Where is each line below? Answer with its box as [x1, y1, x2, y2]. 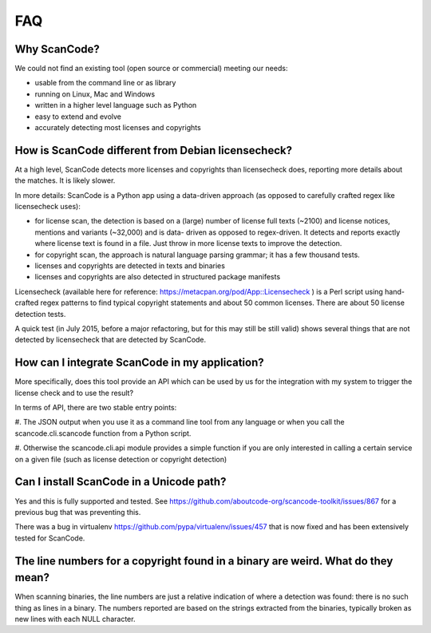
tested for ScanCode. [14, 533, 85, 543]
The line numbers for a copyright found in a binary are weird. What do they [14, 554, 393, 568]
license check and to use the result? [14, 388, 134, 398]
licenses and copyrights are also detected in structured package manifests [34, 272, 281, 282]
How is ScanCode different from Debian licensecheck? [14, 144, 293, 157]
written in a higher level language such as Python [34, 101, 197, 110]
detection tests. [14, 309, 66, 318]
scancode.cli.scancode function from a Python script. [14, 428, 192, 438]
